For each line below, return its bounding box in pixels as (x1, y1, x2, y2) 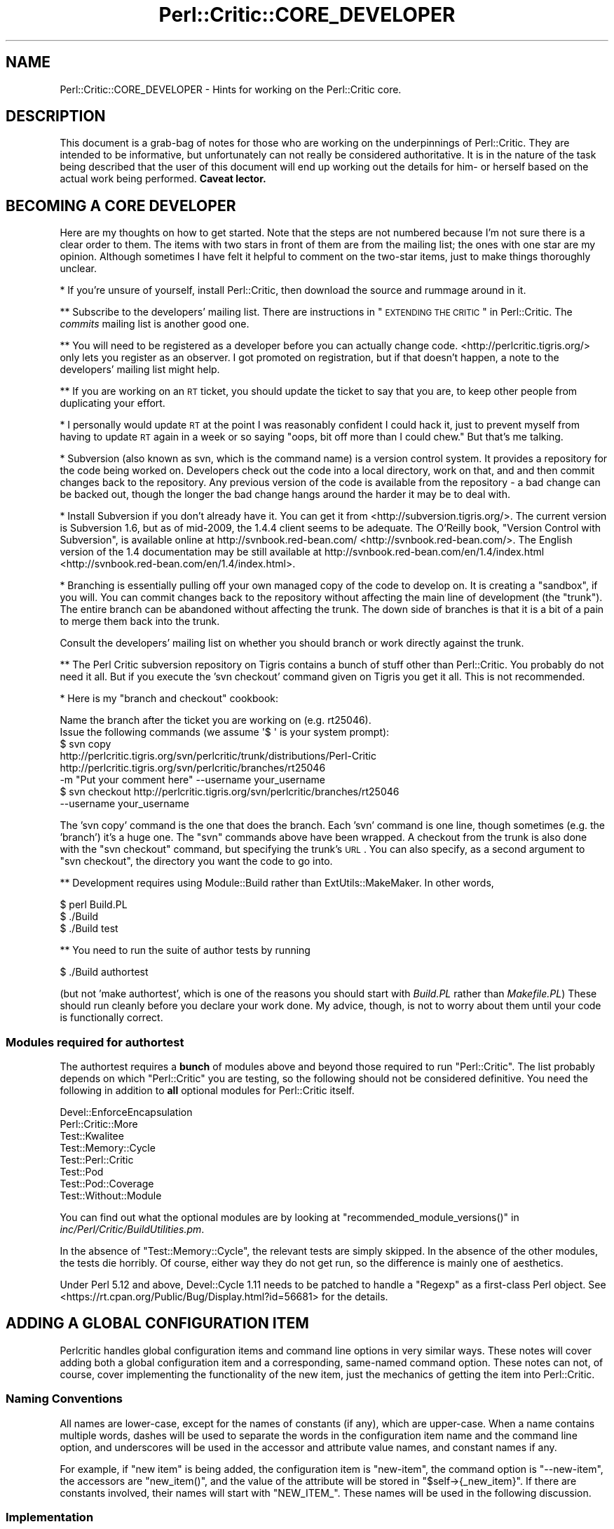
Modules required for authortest (6, 1035, 184, 1049)
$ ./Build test (60, 922, 118, 935)
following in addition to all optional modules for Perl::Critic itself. (60, 1084, 355, 1097)
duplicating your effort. (60, 397, 165, 410)
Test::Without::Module (60, 1190, 162, 1202)
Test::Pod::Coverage (60, 1178, 154, 1190)
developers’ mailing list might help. (60, 363, 220, 376)
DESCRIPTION (6, 107, 106, 126)
